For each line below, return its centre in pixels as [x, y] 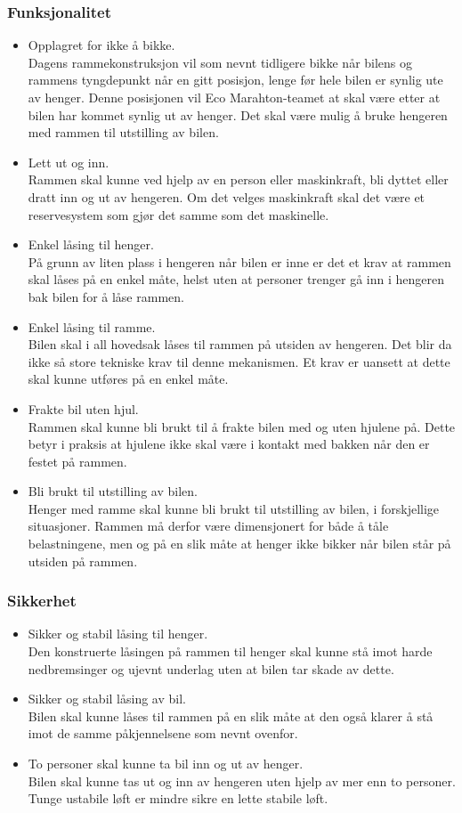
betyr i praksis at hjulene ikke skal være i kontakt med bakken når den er [229, 444]
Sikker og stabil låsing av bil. [107, 699]
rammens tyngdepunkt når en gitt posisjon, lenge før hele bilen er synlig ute [235, 80]
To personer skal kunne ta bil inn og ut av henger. [166, 764]
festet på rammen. [77, 461]
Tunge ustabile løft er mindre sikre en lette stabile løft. [178, 798]
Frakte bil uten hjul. [83, 408]
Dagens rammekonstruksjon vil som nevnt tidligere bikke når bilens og [220, 62]
